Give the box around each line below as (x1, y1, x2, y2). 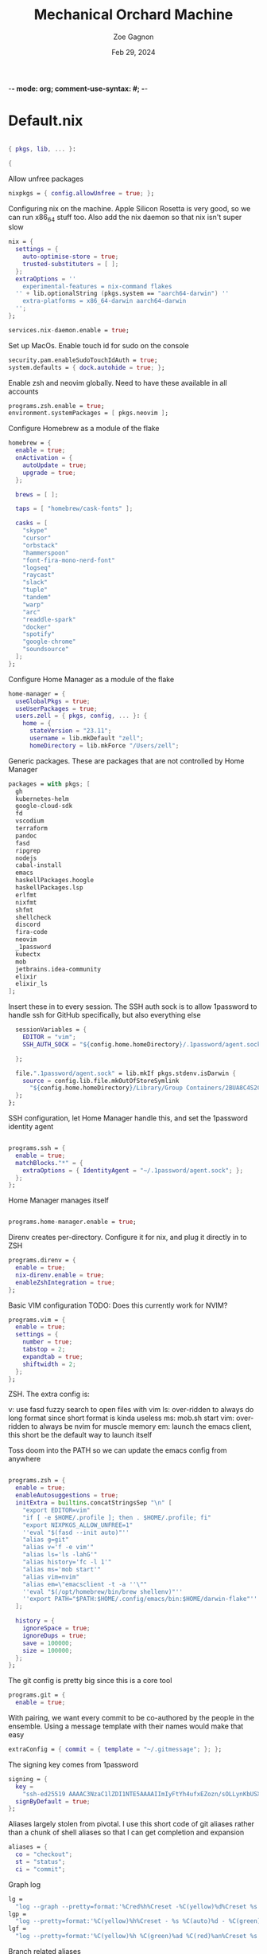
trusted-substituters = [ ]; (22, 260, 119, 268)
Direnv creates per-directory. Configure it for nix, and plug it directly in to (8, 1233, 248, 1242)
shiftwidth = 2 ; (22, 1360, 77, 1368)
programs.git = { (8, 1691, 66, 1699)
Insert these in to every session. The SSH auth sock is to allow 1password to (8, 1002, 257, 1011)
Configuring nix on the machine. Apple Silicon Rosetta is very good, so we (8, 203, 251, 213)
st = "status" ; (15, 1858, 66, 1866)
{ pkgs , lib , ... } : (8, 145, 77, 153)
